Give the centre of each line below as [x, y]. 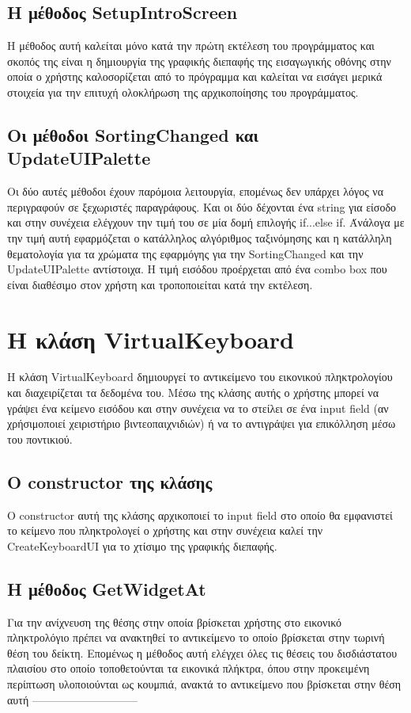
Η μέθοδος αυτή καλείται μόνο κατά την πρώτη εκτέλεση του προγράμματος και [191, 46]
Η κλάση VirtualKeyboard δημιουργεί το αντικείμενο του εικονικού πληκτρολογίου [200, 377]
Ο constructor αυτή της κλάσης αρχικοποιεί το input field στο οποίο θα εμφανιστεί [200, 515]
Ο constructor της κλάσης [110, 481]
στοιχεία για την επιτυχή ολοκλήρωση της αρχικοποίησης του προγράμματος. [183, 92]
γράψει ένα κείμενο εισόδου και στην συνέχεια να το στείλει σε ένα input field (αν [198, 408]
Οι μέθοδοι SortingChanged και [133, 134]
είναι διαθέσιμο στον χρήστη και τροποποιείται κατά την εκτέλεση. [160, 284]
